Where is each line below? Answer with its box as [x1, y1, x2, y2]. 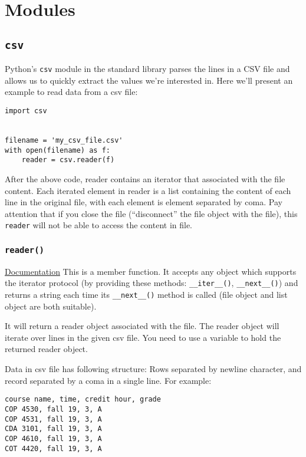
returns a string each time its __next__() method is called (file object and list [5, 288, 288, 300]
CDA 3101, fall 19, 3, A [5, 425, 102, 433]
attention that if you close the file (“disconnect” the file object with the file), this [5, 207, 298, 219]
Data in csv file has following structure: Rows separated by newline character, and [5, 363, 302, 375]
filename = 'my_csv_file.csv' [5, 136, 123, 144]
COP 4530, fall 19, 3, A [5, 405, 102, 413]
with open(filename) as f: [5, 146, 110, 154]
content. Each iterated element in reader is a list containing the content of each [5, 184, 291, 196]
